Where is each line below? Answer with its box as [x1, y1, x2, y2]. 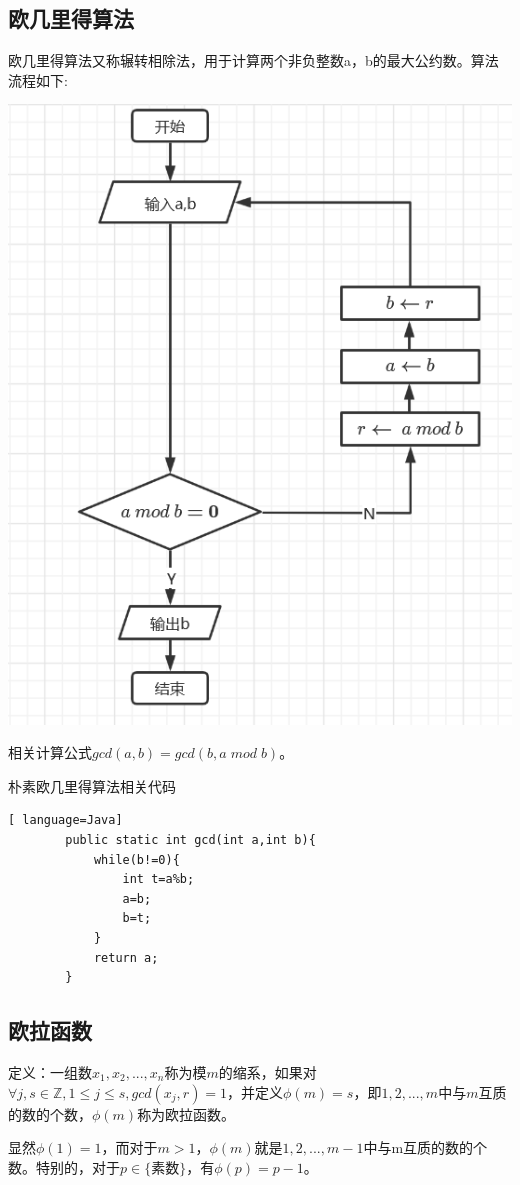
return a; [93, 950, 159, 965]
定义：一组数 [8, 1061, 92, 1082]
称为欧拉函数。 [137, 1103, 236, 1124]
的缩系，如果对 [218, 1061, 317, 1082]
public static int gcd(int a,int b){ [65, 833, 316, 847]
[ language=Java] [8, 813, 123, 828]
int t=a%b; [122, 872, 195, 887]
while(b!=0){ [93, 852, 180, 867]
